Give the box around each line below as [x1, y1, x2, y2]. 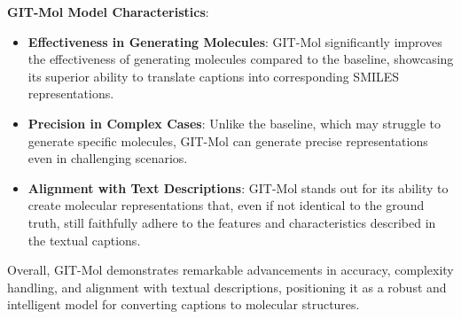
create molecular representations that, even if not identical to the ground [27, 196, 425, 214]
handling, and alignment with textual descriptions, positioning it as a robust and [7, 277, 447, 296]
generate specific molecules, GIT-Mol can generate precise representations [27, 131, 428, 150]
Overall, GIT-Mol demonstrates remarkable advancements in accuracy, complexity [7, 261, 454, 279]
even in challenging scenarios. [27, 149, 188, 167]
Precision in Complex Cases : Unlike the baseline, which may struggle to [27, 113, 441, 132]
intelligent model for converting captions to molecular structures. [7, 295, 360, 314]
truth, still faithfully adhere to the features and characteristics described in [27, 213, 436, 231]
